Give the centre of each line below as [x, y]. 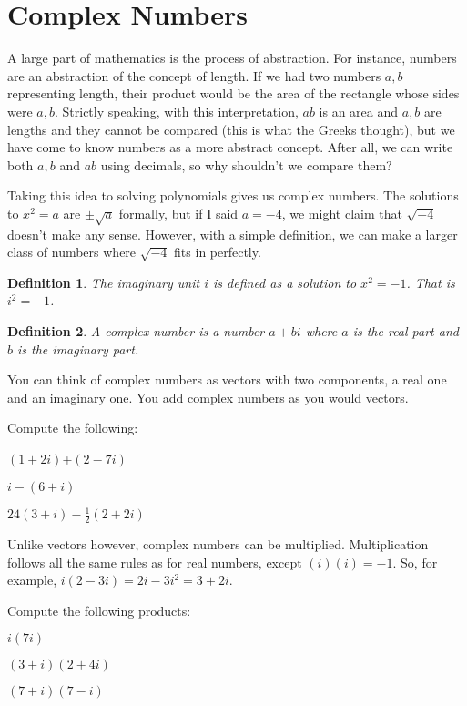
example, [32, 580]
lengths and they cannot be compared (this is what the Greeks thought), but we [231, 129]
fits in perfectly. [218, 252]
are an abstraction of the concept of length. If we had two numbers [194, 75]
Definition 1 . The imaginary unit [104, 282]
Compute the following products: [99, 610]
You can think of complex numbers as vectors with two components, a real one [227, 379]
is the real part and [406, 331]
